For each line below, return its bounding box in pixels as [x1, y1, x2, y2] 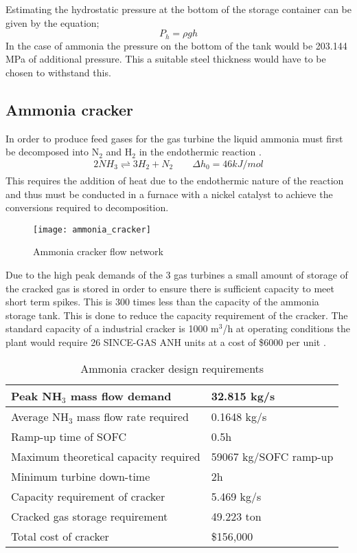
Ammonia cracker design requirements [80, 360, 264, 376]
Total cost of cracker [11, 528, 109, 544]
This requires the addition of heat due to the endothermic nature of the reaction [5, 173, 344, 187]
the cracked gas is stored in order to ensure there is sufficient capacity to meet [5, 281, 334, 295]
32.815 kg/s [211, 387, 275, 404]
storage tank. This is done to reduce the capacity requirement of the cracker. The [5, 307, 348, 322]
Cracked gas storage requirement [11, 508, 168, 524]
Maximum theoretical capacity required [11, 448, 200, 464]
